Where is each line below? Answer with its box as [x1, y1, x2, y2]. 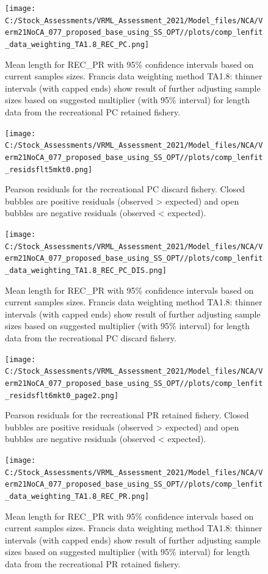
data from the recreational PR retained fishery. [5, 558, 181, 570]
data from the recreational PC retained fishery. [5, 106, 181, 118]
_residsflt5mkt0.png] [5, 165, 93, 174]
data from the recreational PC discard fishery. [5, 332, 176, 344]
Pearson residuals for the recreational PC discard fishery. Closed [5, 183, 245, 195]
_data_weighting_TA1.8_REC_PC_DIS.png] [5, 266, 167, 275]
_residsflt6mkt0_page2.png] [5, 391, 119, 400]
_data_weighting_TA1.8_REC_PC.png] [5, 40, 150, 49]
